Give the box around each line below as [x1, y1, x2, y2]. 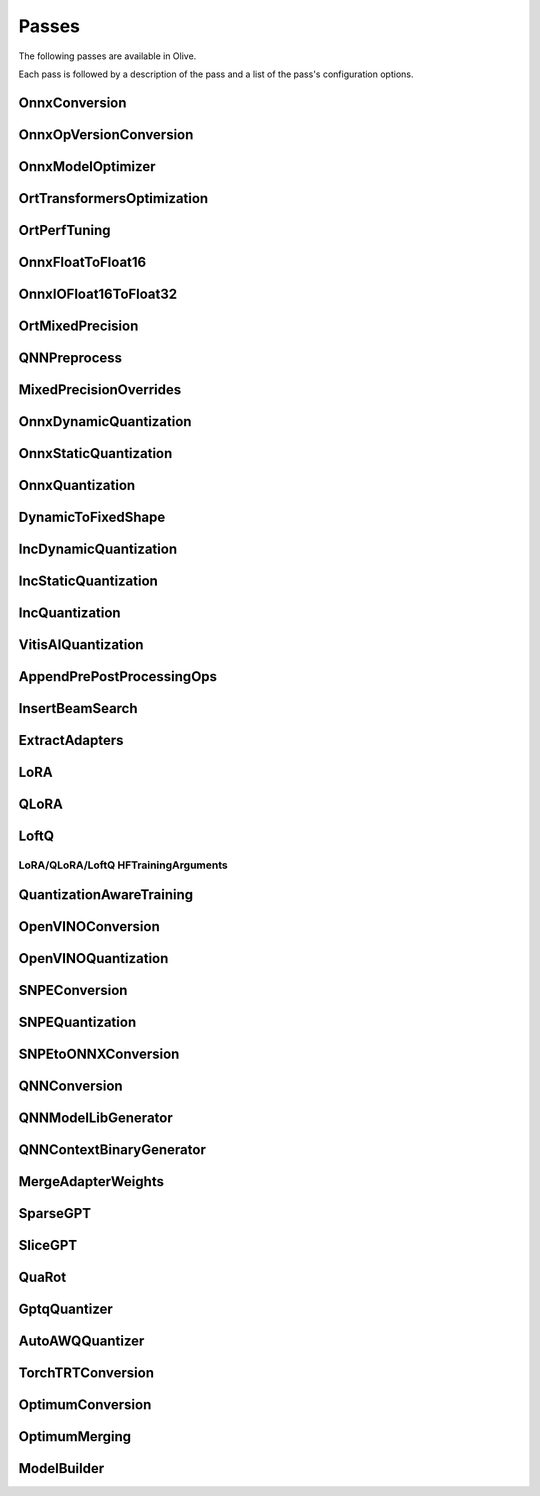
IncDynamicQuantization [18, 540, 178, 557]
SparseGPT [18, 1205, 92, 1222]
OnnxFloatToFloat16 [18, 253, 147, 270]
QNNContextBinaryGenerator [18, 1141, 207, 1158]
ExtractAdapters [18, 732, 124, 749]
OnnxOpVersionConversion [18, 126, 194, 143]
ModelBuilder [18, 1460, 105, 1477]
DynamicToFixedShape [18, 508, 166, 525]
